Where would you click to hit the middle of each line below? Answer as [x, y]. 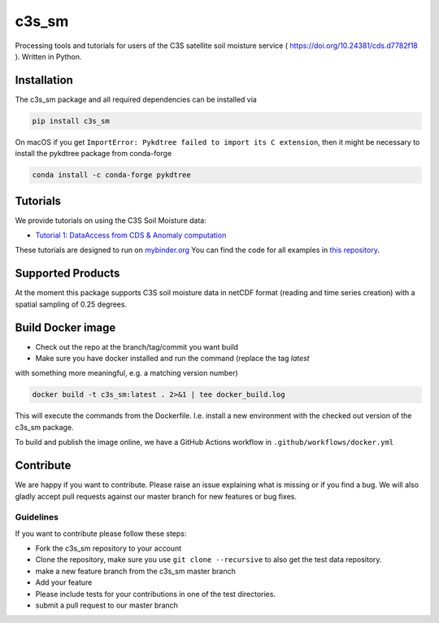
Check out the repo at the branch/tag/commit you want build [137, 346]
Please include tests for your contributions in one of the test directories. [156, 594]
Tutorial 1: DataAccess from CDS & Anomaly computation [131, 235]
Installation [44, 80]
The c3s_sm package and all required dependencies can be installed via [136, 99]
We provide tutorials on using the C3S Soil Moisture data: [111, 220]
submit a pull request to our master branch [107, 605]
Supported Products [67, 274]
